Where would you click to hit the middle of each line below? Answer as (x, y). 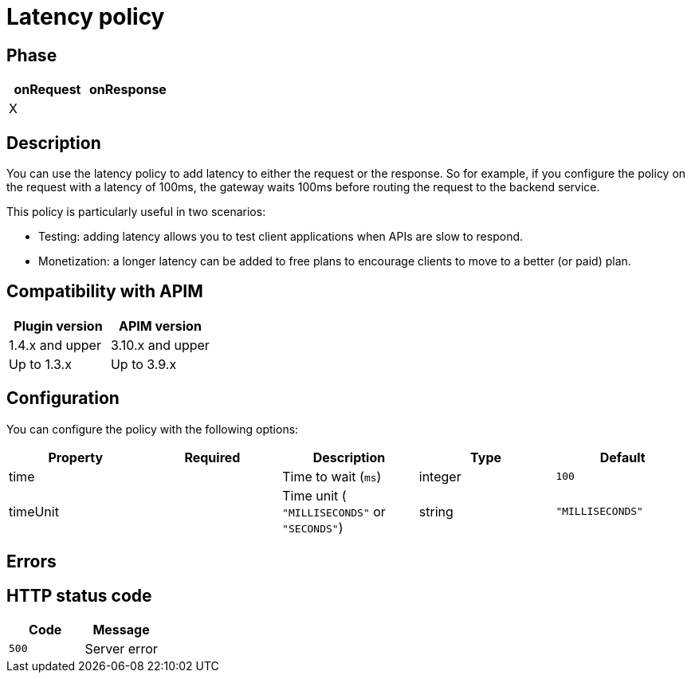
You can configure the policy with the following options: (153, 429)
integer (440, 476)
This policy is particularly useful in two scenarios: (136, 212)
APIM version (160, 326)
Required (212, 457)
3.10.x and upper (160, 345)
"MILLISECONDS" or (334, 511)
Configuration (63, 398)
